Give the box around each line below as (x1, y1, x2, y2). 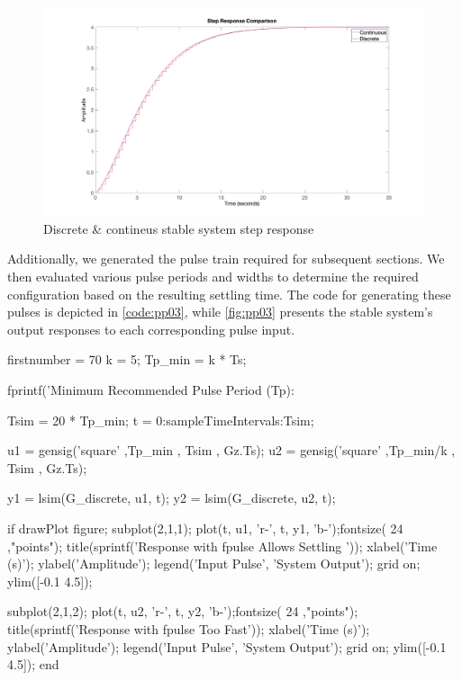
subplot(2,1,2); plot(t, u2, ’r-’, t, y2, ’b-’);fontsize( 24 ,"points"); (7, 602, 358, 621)
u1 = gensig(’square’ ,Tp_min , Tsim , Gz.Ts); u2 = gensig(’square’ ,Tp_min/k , (7, 441, 456, 460)
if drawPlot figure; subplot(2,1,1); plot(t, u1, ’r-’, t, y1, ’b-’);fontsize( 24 (7, 519, 403, 537)
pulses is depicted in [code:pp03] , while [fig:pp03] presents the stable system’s (7, 302, 433, 321)
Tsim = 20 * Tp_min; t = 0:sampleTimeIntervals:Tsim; (7, 410, 314, 429)
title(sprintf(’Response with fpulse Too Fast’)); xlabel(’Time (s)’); (7, 619, 370, 638)
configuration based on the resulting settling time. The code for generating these (7, 284, 451, 303)
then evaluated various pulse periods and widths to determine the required (7, 267, 419, 286)
